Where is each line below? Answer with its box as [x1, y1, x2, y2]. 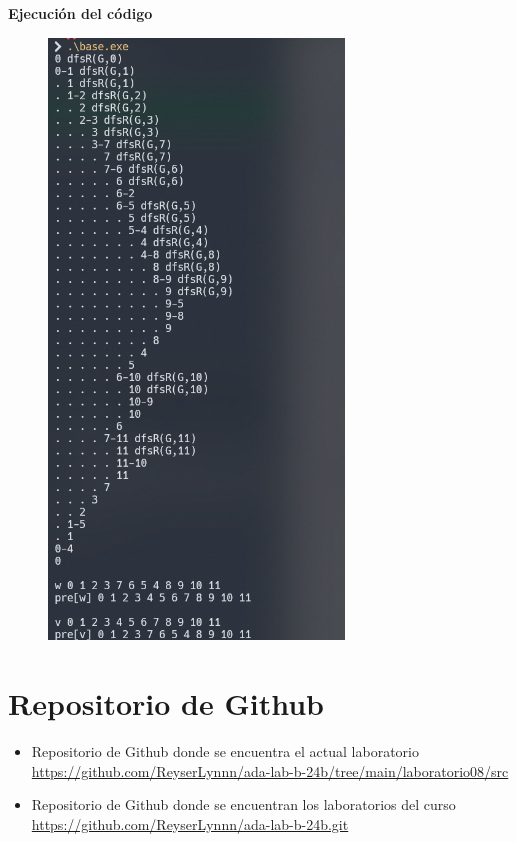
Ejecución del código [8, 3, 153, 23]
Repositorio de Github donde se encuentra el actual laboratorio [31, 741, 419, 762]
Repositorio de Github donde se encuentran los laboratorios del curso [31, 794, 456, 815]
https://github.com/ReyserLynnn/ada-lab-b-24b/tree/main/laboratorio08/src [31, 760, 509, 781]
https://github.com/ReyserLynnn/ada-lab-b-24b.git [31, 813, 349, 834]
